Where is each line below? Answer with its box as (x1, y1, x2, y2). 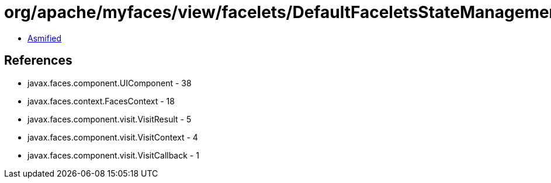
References (4, 53, 72, 68)
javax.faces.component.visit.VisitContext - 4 (27, 132, 198, 142)
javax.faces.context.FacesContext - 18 (27, 96, 175, 106)
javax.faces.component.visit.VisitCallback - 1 (27, 150, 199, 160)
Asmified (27, 33, 62, 43)
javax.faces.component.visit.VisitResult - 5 (27, 114, 192, 124)
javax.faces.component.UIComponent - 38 (27, 78, 192, 88)
